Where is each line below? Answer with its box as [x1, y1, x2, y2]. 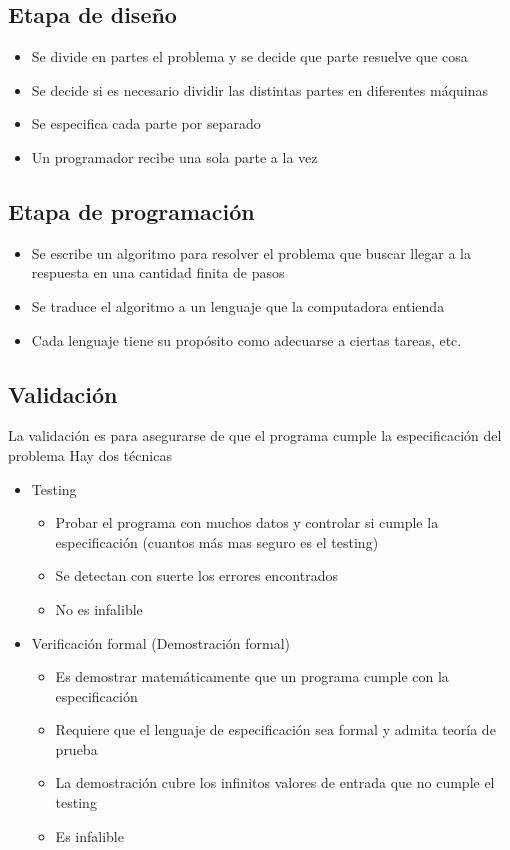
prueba [55, 738, 98, 759]
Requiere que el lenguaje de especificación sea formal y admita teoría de [55, 719, 496, 740]
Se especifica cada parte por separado [31, 113, 261, 134]
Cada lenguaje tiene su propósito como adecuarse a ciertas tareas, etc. [31, 329, 462, 350]
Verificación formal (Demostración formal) [31, 632, 291, 653]
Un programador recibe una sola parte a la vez [31, 146, 318, 167]
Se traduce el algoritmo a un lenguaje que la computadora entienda [31, 295, 445, 316]
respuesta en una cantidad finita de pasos [31, 262, 285, 283]
